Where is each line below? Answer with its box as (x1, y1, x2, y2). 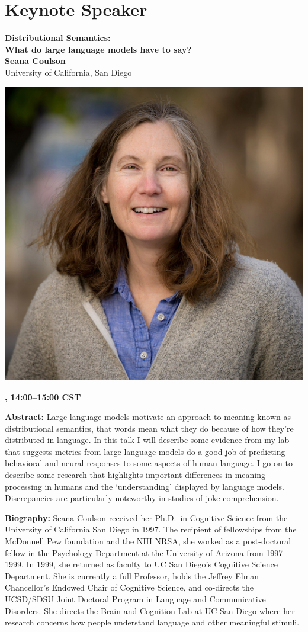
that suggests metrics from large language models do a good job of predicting (5, 445, 285, 457)
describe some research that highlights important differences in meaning (5, 469, 266, 481)
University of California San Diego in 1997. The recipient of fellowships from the (5, 523, 297, 535)
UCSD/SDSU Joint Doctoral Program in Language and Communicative (5, 593, 266, 605)
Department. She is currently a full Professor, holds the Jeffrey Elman (5, 569, 259, 582)
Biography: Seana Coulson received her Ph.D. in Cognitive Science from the (5, 511, 288, 524)
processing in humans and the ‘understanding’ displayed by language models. (5, 480, 284, 492)
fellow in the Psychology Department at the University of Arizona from (5, 546, 264, 559)
